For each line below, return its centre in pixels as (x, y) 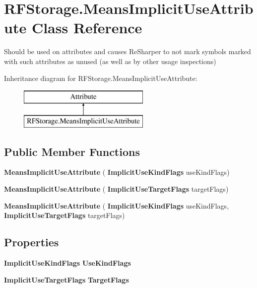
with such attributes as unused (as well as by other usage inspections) (110, 61)
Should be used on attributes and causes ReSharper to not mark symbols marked (128, 51)
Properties (32, 242)
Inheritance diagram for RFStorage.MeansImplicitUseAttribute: (101, 78)
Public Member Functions (72, 151)
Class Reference (87, 28)
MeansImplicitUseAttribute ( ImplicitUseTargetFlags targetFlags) (116, 189)
